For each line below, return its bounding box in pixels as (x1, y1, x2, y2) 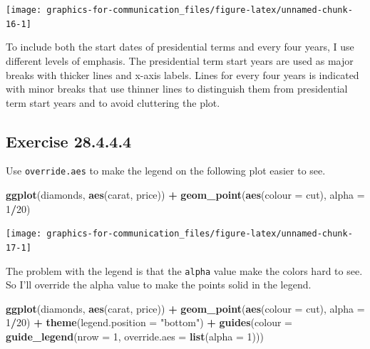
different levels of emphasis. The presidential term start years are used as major (6, 53, 354, 68)
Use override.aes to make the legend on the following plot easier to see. (6, 163, 326, 178)
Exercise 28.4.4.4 (6, 130, 132, 152)
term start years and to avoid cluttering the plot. (6, 95, 220, 110)
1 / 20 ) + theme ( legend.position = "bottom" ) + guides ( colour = (6, 315, 292, 330)
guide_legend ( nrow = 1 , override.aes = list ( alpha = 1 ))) (6, 329, 264, 344)
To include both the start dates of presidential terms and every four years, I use (6, 39, 354, 54)
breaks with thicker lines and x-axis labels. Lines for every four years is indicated (6, 67, 359, 82)
